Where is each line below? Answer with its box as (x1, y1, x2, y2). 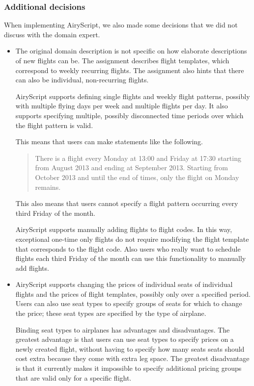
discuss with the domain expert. (4, 29, 100, 39)
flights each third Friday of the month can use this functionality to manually (15, 253, 246, 263)
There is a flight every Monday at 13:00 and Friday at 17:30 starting (35, 153, 241, 163)
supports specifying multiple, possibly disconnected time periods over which (15, 110, 244, 120)
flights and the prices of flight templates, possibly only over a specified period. (15, 288, 251, 299)
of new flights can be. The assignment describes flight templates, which (15, 55, 229, 65)
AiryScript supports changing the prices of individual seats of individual (15, 279, 233, 289)
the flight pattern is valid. (15, 120, 93, 130)
